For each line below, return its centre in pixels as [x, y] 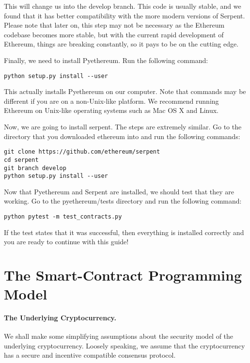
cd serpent [21, 160]
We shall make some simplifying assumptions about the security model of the [119, 336]
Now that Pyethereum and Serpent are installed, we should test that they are [119, 191]
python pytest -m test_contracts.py [63, 217]
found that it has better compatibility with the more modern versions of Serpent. [125, 15]
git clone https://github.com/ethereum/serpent [82, 152]
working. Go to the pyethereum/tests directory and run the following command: [123, 201]
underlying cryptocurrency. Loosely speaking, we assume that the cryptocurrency [125, 345]
